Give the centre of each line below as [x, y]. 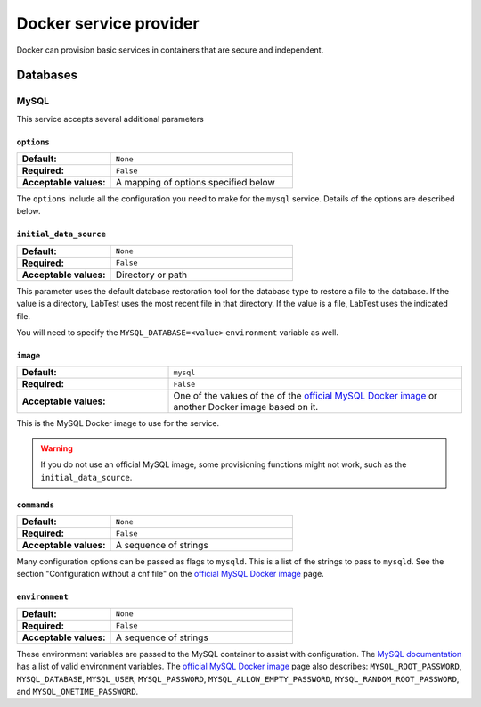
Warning [57, 448]
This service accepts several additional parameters [110, 119]
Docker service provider [108, 23]
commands [36, 505]
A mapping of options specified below [196, 183]
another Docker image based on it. [246, 407]
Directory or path [151, 275]
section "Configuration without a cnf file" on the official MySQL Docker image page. [170, 574]
